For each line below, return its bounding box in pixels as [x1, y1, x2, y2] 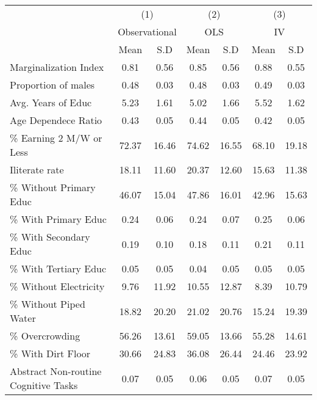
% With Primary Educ [10, 212, 107, 226]
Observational [118, 24, 177, 38]
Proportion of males [10, 78, 95, 92]
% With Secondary [10, 230, 90, 244]
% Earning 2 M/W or [10, 131, 102, 145]
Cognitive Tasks [10, 378, 78, 392]
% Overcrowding [10, 329, 80, 343]
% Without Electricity [10, 279, 105, 293]
